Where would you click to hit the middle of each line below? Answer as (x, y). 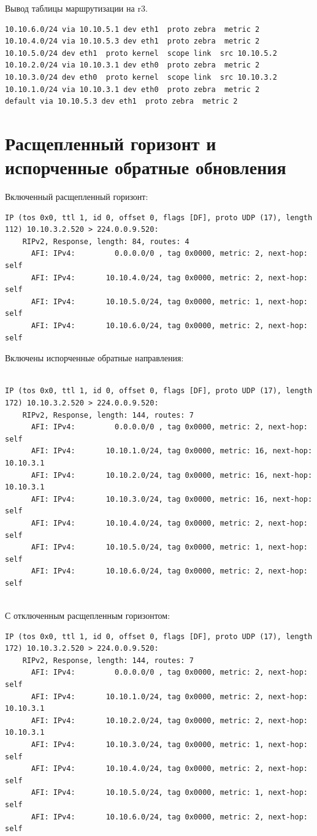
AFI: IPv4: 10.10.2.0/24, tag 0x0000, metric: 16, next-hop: (172, 475)
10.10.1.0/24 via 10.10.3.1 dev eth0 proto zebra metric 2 (132, 89)
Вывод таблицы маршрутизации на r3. (76, 8)
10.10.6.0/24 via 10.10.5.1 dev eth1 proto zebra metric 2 (132, 29)
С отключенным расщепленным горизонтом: (88, 615)
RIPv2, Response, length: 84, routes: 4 (106, 241)
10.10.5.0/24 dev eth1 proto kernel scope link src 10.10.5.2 (141, 53)
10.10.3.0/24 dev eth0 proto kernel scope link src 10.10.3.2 (141, 77)
